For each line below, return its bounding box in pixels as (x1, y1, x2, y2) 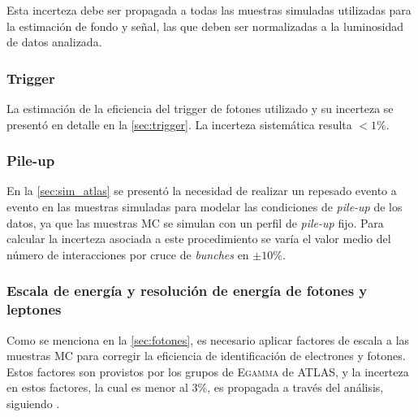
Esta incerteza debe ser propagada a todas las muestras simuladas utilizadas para (6, 2, 412, 18)
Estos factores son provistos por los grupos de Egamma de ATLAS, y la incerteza (6, 363, 409, 380)
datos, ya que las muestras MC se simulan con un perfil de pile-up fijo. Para (6, 214, 384, 231)
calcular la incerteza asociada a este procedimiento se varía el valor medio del (6, 230, 391, 247)
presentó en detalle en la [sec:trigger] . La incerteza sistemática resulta (6, 115, 352, 132)
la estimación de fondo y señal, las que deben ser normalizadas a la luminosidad (6, 17, 403, 34)
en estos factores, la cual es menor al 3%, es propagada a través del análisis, (6, 379, 384, 396)
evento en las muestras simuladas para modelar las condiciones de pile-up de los (6, 198, 403, 215)
